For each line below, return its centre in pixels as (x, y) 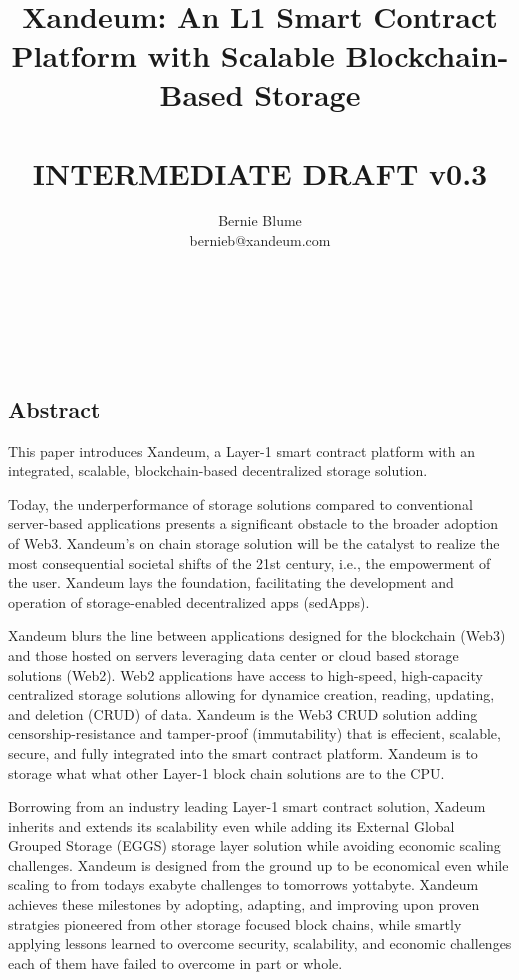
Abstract (54, 408)
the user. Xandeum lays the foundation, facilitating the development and (231, 582)
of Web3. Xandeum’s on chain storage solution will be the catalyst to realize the (254, 542)
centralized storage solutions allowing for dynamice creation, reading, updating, (251, 694)
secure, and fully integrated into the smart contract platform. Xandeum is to (243, 752)
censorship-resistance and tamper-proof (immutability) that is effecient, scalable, (254, 733)
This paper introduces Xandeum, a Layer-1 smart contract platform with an (241, 450)
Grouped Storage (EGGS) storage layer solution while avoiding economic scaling (254, 845)
